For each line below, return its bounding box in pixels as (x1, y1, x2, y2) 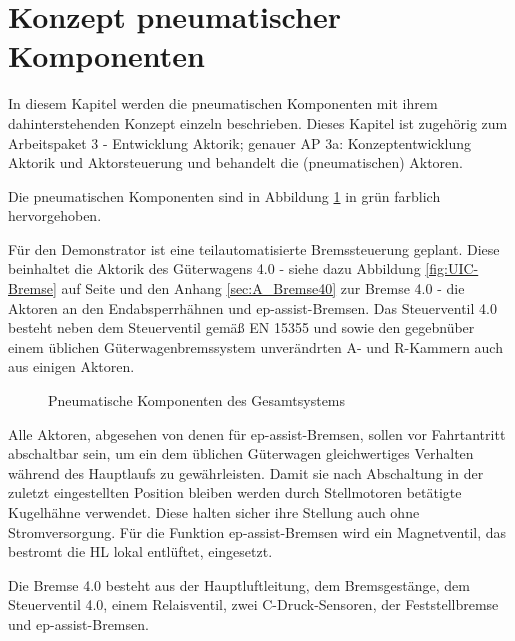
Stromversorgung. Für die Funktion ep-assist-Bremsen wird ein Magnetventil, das (8, 521, 507, 542)
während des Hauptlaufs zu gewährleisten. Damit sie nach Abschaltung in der (8, 462, 484, 483)
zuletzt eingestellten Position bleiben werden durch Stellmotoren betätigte (8, 482, 462, 503)
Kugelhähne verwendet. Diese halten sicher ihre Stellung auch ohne (8, 502, 420, 522)
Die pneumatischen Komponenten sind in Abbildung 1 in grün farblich (8, 185, 441, 206)
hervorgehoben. (8, 205, 102, 226)
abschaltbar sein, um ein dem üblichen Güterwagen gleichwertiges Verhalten (8, 443, 474, 464)
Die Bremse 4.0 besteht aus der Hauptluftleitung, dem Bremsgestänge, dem (8, 574, 470, 595)
